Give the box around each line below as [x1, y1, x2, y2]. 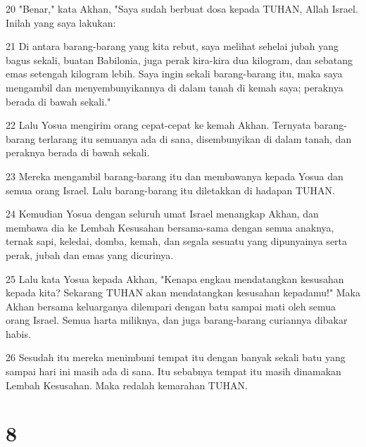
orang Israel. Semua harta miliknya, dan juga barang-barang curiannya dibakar [6, 313, 348, 327]
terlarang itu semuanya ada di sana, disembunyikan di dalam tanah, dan [38, 131, 352, 146]
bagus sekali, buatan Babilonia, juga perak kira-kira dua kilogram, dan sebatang [6, 52, 353, 67]
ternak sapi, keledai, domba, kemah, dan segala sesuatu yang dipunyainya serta [6, 234, 348, 248]
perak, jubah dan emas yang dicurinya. [6, 247, 174, 262]
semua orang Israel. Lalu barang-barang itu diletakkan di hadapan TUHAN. [6, 182, 336, 197]
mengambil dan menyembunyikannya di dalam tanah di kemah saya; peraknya [6, 80, 343, 94]
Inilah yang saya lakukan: [6, 15, 116, 30]
